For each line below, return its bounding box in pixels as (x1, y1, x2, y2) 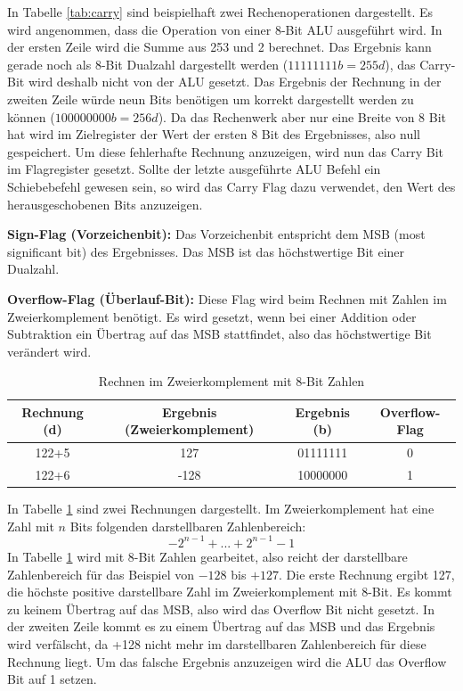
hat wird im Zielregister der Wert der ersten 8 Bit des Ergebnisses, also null (7, 125, 420, 144)
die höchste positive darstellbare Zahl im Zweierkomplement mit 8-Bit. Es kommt (7, 582, 452, 601)
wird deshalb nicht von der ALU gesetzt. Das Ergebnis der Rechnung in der (28, 72, 442, 91)
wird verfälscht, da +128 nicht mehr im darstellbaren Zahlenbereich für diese (7, 634, 426, 653)
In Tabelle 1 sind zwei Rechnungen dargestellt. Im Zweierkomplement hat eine (7, 499, 435, 518)
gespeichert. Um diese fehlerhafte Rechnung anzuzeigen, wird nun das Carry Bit (7, 142, 444, 160)
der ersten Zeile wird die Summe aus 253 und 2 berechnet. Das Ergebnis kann (7, 37, 432, 56)
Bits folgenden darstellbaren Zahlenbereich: (69, 516, 306, 535)
